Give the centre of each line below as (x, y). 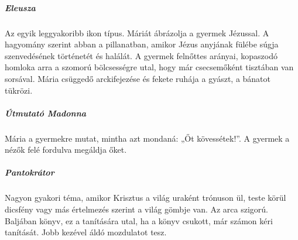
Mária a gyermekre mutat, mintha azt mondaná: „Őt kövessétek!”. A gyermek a (147, 138)
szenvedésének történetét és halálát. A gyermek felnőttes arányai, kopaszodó (141, 55)
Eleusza (20, 7)
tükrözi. (19, 90)
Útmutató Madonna (46, 113)
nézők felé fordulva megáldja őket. (66, 150)
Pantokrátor (30, 172)
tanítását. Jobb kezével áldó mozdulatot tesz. (86, 232)
